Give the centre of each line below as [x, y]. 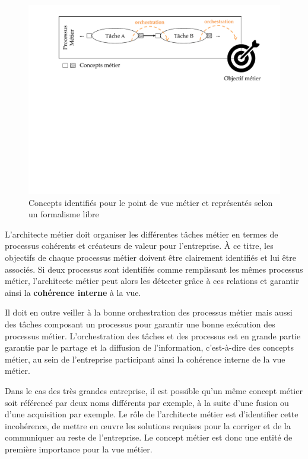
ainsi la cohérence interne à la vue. [73, 292]
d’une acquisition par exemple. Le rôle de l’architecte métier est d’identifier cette [152, 414]
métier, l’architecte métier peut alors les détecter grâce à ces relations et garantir [152, 281]
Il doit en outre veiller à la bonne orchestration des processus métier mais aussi [149, 312]
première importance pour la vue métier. [79, 449]
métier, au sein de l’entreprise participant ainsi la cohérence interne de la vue [145, 359]
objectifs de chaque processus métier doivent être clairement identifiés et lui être [150, 257]
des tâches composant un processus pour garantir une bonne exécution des [140, 324]
